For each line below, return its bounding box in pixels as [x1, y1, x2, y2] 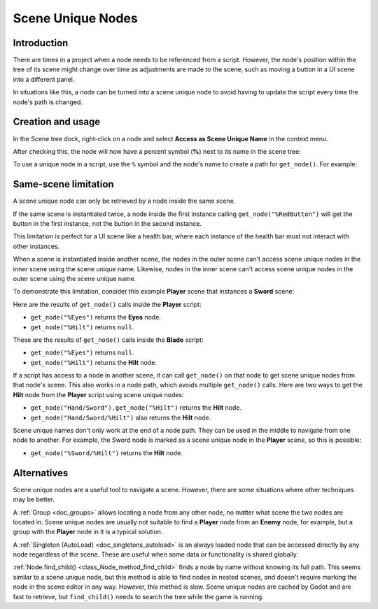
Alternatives [13, 467, 69, 479]
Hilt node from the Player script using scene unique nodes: [13, 390, 185, 399]
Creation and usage [13, 116, 101, 128]
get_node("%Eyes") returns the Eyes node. [30, 313, 161, 322]
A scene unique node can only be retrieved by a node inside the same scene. [13, 196, 236, 206]
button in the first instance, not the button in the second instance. [13, 220, 202, 227]
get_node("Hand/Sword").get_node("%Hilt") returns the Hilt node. [30, 403, 241, 412]
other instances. [13, 242, 60, 250]
